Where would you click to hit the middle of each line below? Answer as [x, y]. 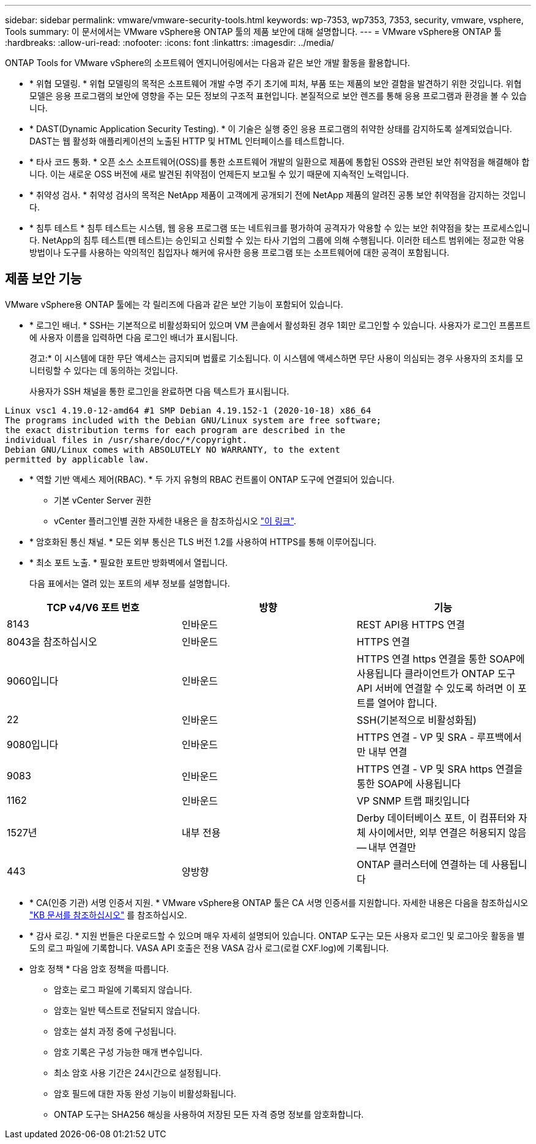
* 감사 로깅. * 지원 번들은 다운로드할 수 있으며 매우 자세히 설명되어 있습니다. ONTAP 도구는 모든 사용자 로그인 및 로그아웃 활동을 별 [277, 935]
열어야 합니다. [407, 703]
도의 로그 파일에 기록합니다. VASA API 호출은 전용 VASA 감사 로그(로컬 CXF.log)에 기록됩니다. [209, 948]
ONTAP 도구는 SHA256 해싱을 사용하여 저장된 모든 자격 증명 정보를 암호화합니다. [209, 1114]
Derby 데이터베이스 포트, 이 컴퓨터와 [436, 818]
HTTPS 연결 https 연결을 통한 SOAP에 [441, 659]
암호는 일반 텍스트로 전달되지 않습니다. [127, 1010]
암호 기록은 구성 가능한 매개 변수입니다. [128, 1052]
